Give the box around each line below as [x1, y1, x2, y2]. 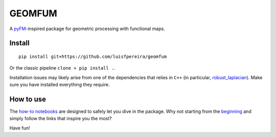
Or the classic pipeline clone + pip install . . [9, 65, 116, 71]
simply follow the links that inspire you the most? [9, 116, 112, 122]
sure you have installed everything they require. [9, 82, 110, 88]
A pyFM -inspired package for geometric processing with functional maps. [9, 26, 166, 32]
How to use [9, 95, 46, 103]
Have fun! [9, 125, 30, 131]
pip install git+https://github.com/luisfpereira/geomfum [18, 54, 167, 59]
